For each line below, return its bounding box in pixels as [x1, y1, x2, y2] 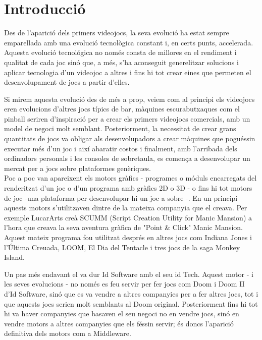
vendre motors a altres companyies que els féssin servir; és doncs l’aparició [4, 318, 234, 328]
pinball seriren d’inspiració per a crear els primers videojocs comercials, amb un [4, 113, 250, 124]
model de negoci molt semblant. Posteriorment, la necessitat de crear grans [4, 123, 236, 134]
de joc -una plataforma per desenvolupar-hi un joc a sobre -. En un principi [4, 192, 238, 203]
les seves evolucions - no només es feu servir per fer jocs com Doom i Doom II [4, 278, 245, 289]
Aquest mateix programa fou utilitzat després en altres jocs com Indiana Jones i [4, 232, 252, 242]
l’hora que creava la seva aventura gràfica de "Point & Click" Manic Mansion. [4, 222, 243, 233]
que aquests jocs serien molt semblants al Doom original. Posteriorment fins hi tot [4, 298, 258, 309]
